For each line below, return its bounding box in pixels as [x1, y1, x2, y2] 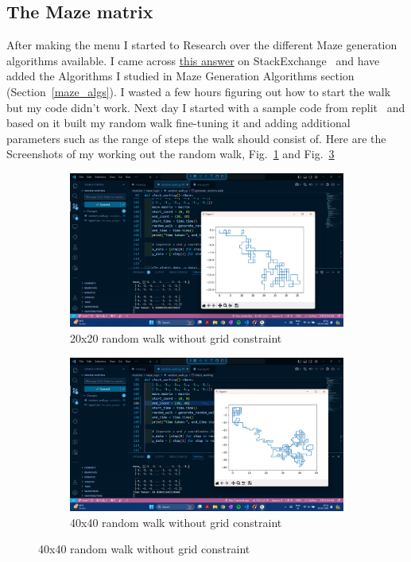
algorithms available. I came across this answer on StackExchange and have [6, 52, 380, 68]
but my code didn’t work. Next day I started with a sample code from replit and [6, 99, 405, 115]
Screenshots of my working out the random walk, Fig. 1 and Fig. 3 [6, 145, 335, 162]
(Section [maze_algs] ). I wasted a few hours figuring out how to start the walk [6, 83, 391, 99]
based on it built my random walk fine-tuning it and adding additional [6, 114, 351, 131]
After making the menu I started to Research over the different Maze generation [6, 37, 397, 53]
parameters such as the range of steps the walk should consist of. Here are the [6, 130, 386, 146]
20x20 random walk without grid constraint [70, 330, 282, 347]
